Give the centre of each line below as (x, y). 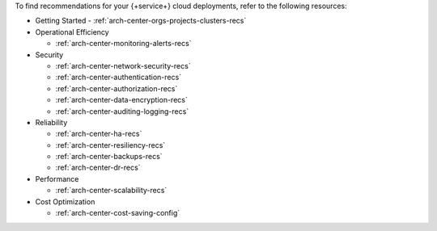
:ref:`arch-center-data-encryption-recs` (121, 100)
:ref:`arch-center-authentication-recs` (119, 78)
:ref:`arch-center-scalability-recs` (111, 191)
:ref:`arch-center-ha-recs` (99, 134)
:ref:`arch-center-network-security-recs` (123, 65)
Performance (57, 178)
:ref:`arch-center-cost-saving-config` (118, 213)
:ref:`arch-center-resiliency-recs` (110, 145)
